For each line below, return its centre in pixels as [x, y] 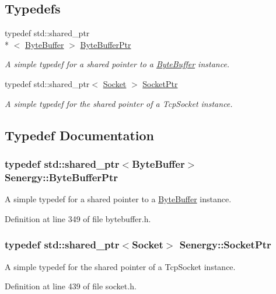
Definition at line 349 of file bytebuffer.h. [78, 218]
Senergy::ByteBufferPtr [62, 177]
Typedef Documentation [79, 135]
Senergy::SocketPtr [225, 245]
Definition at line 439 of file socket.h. [71, 286]
